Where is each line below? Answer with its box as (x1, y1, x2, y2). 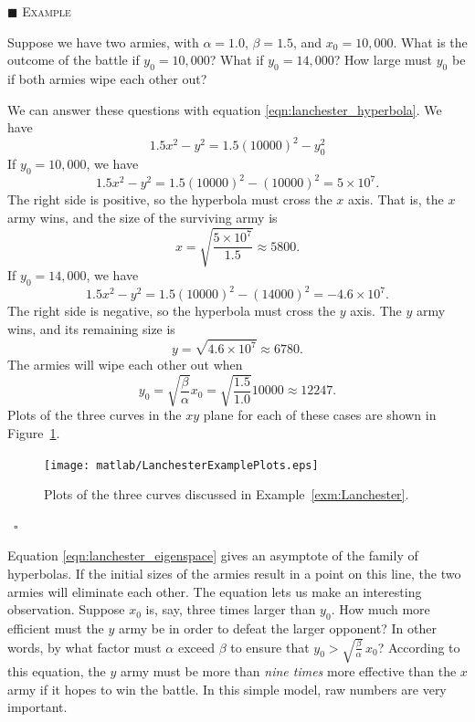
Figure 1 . (7, 423, 60, 442)
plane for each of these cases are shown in (203, 405, 437, 424)
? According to (377, 637, 460, 656)
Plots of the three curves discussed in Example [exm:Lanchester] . (44, 485, 409, 504)
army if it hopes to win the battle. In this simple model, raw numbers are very (7, 679, 447, 698)
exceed (177, 637, 215, 656)
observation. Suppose (7, 600, 125, 619)
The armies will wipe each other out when (7, 355, 243, 374)
